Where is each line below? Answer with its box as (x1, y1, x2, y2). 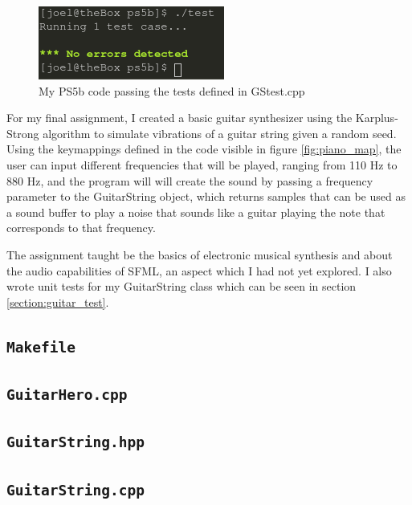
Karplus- (355, 109, 398, 126)
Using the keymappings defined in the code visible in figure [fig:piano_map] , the (6, 141, 402, 157)
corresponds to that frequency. (6, 219, 156, 236)
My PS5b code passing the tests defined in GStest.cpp (39, 82, 305, 99)
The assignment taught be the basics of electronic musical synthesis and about (6, 246, 393, 263)
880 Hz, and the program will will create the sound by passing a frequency (6, 172, 373, 189)
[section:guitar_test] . (6, 293, 109, 310)
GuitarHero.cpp (6, 386, 128, 404)
